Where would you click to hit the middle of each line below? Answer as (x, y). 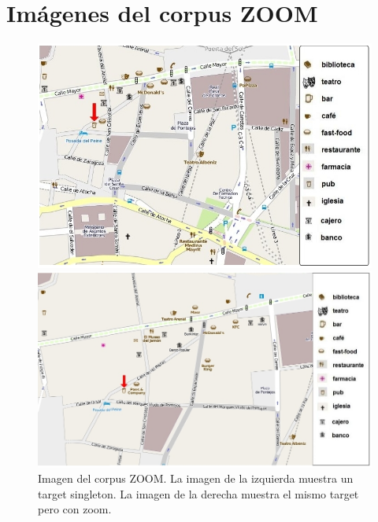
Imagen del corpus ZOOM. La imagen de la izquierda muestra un (196, 478)
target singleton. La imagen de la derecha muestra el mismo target (198, 493)
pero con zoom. (75, 509)
